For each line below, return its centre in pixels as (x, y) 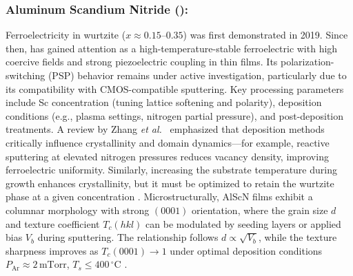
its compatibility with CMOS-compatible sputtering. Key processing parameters (175, 88)
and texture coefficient (53, 223)
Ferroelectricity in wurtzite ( (66, 35)
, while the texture (297, 237)
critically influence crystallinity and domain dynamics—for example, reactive (168, 142)
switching (26, 75)
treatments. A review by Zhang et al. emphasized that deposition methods (165, 129)
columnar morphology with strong (78, 210)
